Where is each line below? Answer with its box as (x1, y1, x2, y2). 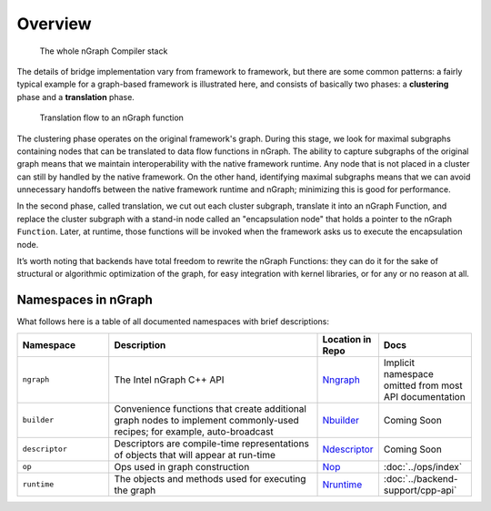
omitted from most (383, 379, 463, 392)
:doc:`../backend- (383, 472, 458, 485)
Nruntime (322, 478, 363, 491)
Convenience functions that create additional (114, 402, 306, 414)
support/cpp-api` (383, 484, 457, 496)
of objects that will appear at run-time (114, 448, 276, 461)
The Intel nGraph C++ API (114, 373, 225, 386)
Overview (16, 14, 92, 34)
